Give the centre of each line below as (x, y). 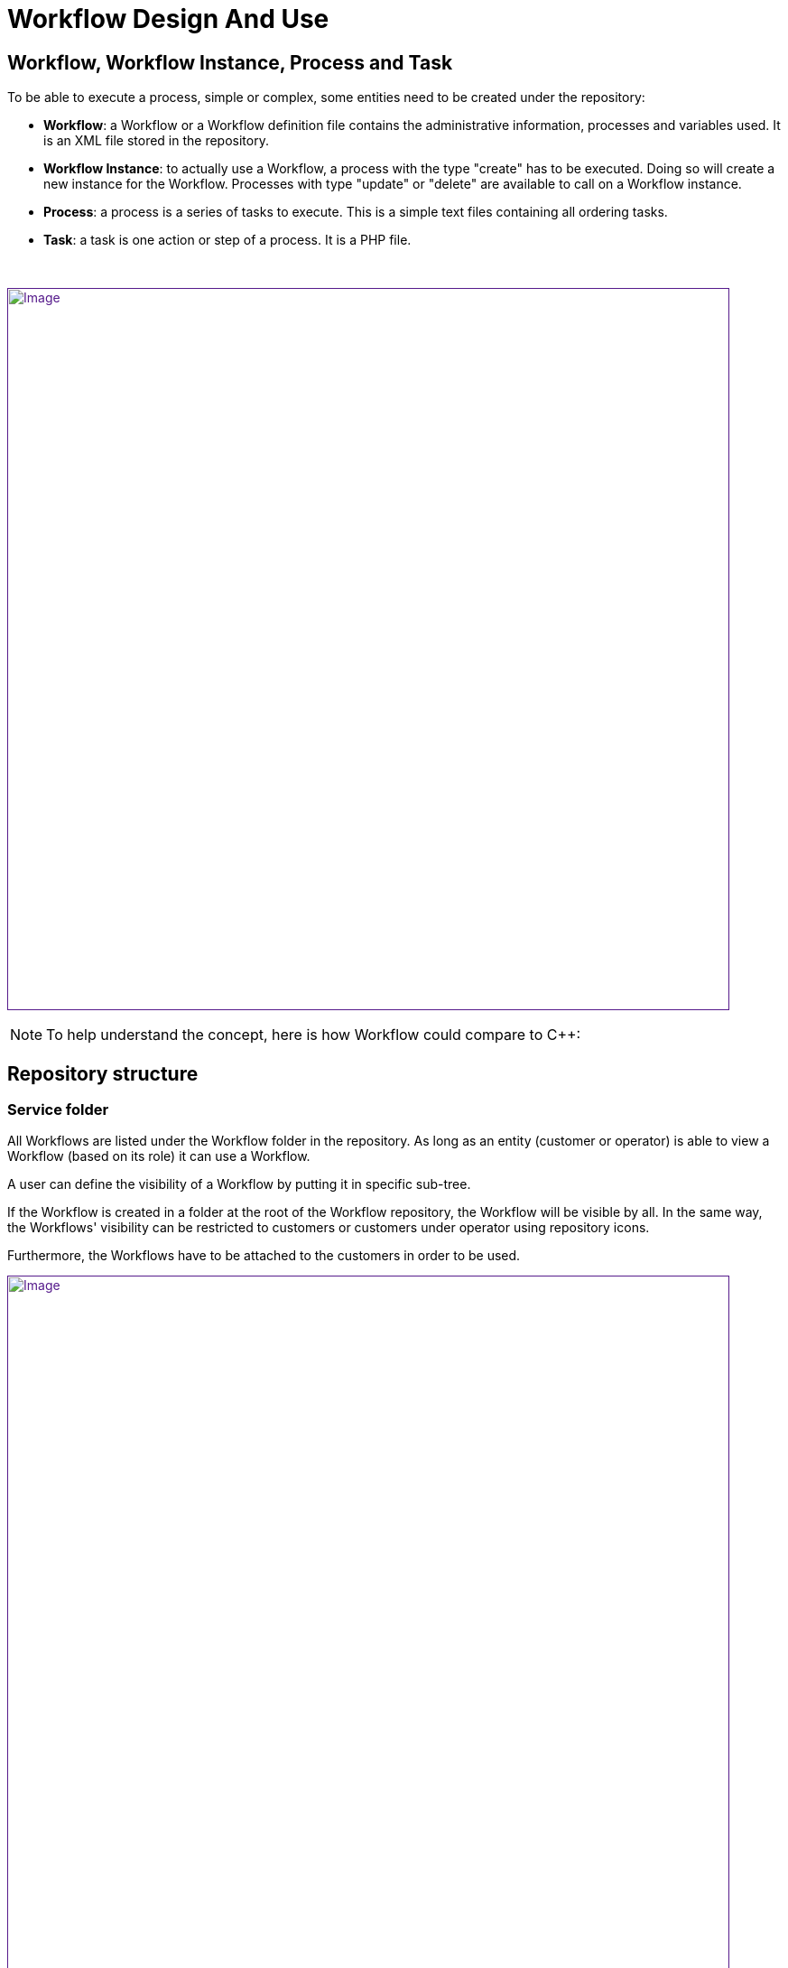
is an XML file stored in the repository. (156, 141)
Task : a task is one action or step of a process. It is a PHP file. (227, 240)
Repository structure (103, 1073)
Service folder (58, 1110)
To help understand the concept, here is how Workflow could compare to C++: (314, 1035)
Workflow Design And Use (168, 19)
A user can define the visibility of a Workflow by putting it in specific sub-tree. (239, 1184)
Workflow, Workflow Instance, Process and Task (230, 62)
